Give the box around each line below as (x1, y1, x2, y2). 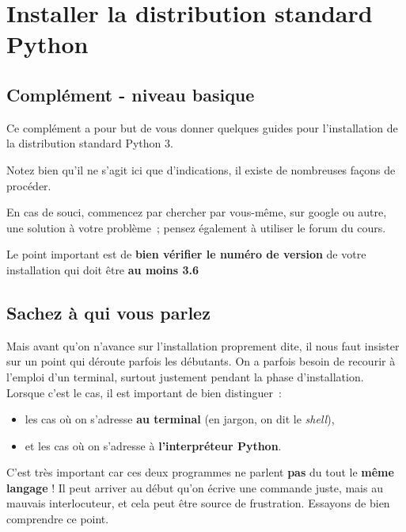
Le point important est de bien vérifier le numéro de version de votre (6, 246, 366, 262)
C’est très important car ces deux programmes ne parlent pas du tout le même (6, 464, 394, 480)
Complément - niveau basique (6, 82, 255, 106)
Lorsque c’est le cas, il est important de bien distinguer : (6, 384, 282, 400)
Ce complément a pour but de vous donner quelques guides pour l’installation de (6, 119, 398, 136)
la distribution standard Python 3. (6, 135, 173, 151)
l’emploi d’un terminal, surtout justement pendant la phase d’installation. (6, 368, 364, 385)
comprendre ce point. (6, 511, 109, 527)
